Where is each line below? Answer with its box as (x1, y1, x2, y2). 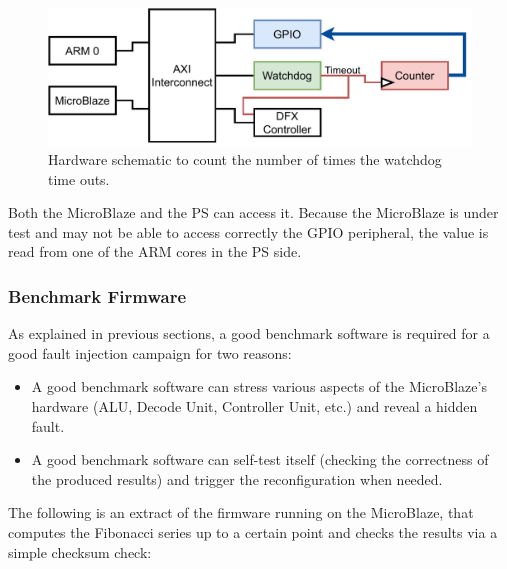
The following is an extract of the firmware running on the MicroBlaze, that (8, 502, 474, 523)
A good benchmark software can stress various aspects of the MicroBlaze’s (31, 376, 487, 397)
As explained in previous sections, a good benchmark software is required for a (8, 323, 490, 344)
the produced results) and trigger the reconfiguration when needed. (31, 468, 443, 489)
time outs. (48, 168, 110, 189)
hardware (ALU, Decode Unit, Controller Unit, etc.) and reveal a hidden (31, 396, 478, 417)
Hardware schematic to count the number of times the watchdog (48, 149, 442, 170)
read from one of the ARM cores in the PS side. (8, 241, 302, 262)
